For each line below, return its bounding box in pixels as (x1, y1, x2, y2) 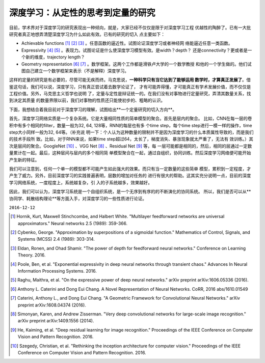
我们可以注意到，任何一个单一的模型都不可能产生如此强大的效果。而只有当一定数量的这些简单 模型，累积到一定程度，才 (9, 166, 251, 171)
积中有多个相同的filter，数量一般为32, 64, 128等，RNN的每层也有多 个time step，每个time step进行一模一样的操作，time (9, 122, 252, 128)
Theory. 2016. (18, 252, 46, 258)
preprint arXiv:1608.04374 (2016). (18, 302, 86, 308)
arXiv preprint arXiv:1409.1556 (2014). (18, 318, 94, 324)
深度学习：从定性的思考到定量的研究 (9, 7, 156, 18)
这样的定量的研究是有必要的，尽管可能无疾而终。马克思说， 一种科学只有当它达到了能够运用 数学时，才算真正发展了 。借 (9, 77, 251, 83)
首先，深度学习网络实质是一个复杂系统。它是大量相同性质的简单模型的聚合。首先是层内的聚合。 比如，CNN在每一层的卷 (9, 115, 252, 121)
